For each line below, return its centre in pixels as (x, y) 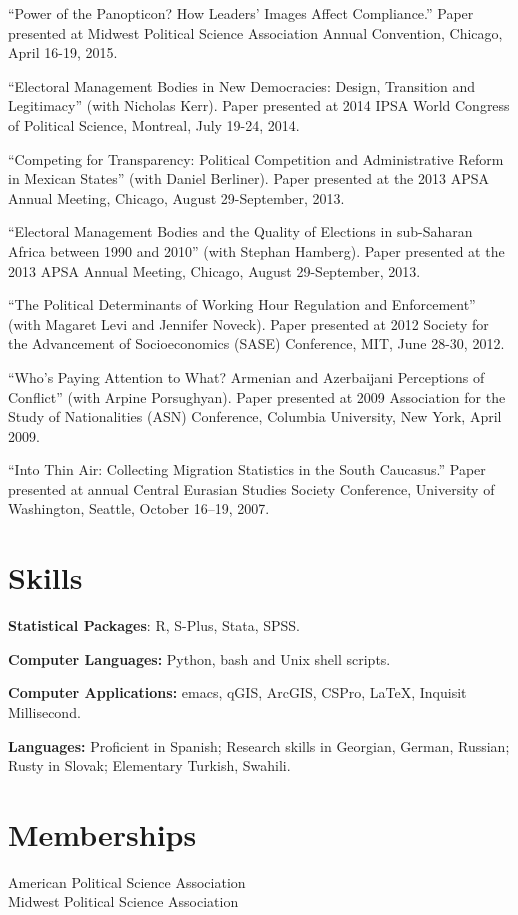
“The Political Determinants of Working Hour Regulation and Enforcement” (242, 304)
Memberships (102, 833)
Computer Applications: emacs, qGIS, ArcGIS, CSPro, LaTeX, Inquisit (237, 692)
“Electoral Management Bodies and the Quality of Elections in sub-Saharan (240, 231)
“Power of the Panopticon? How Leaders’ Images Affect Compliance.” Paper (241, 13)
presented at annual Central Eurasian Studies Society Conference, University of (251, 488)
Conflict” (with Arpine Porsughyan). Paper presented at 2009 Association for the (257, 396)
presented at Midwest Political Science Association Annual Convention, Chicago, (255, 32)
